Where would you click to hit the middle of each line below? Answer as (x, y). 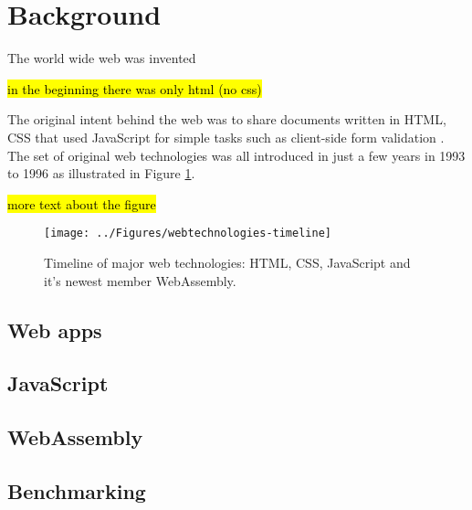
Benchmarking (77, 490)
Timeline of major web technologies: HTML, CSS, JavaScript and (227, 262)
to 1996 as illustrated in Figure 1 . (101, 173)
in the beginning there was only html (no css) (135, 88)
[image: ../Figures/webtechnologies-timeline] (188, 234)
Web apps (55, 329)
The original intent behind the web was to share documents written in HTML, (227, 119)
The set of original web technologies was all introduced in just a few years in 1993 (236, 155)
